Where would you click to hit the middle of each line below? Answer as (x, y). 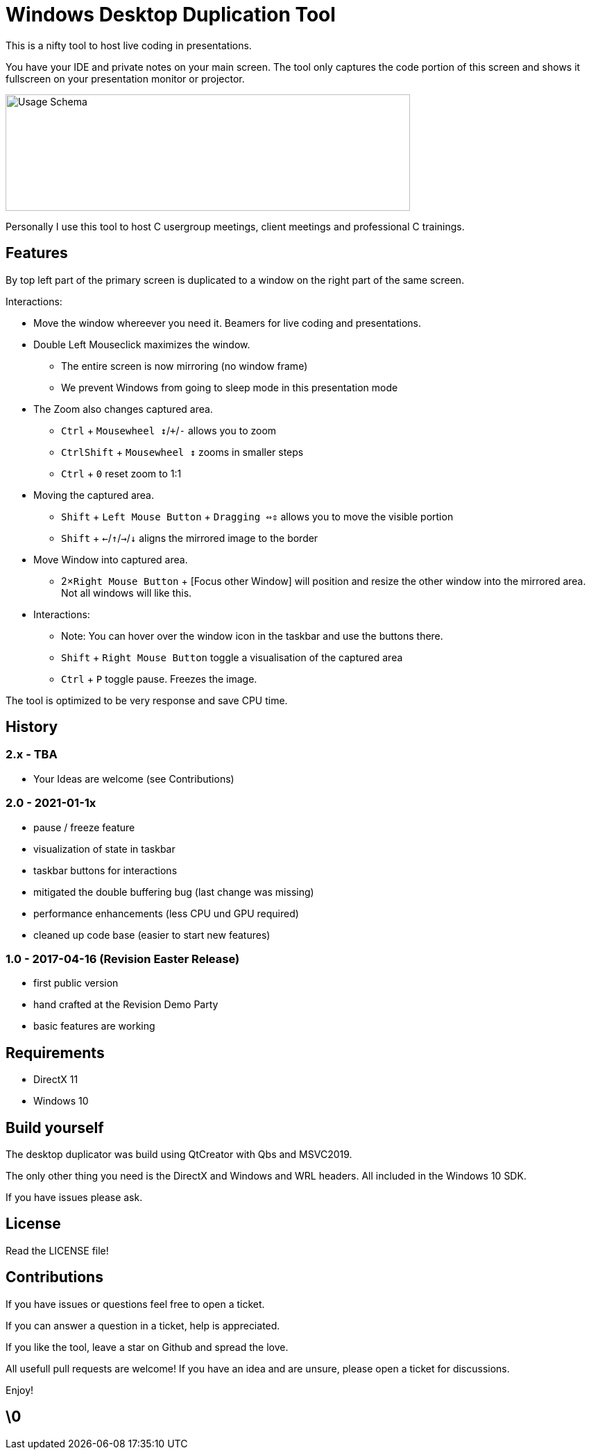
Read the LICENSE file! (57, 1250)
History (32, 727)
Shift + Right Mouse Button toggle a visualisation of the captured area (232, 657)
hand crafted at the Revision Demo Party (126, 1005)
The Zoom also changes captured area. (123, 409)
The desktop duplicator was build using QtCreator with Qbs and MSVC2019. (179, 1154)
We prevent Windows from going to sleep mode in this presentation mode (230, 387)
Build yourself (55, 1128)
